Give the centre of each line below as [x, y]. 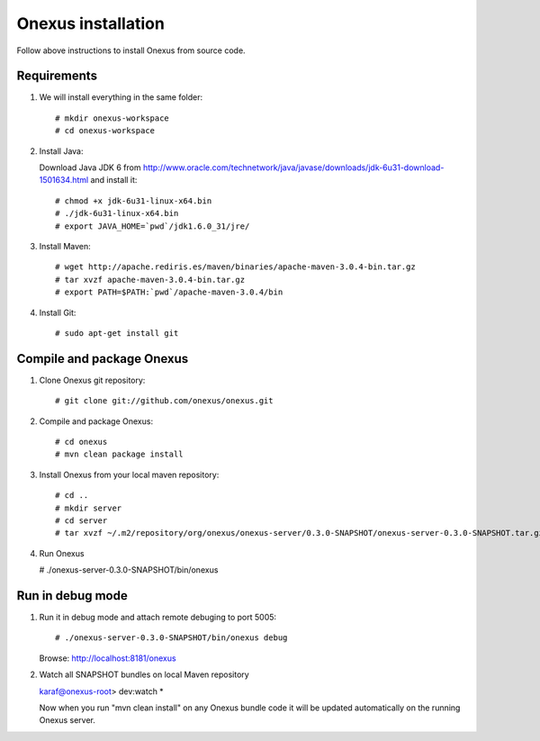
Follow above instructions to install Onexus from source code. [131, 50]
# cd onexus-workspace [105, 131]
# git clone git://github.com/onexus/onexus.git [164, 401]
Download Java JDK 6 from [90, 167]
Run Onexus [62, 553]
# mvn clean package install [119, 454]
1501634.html [64, 180]
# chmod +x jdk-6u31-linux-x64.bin [134, 201]
